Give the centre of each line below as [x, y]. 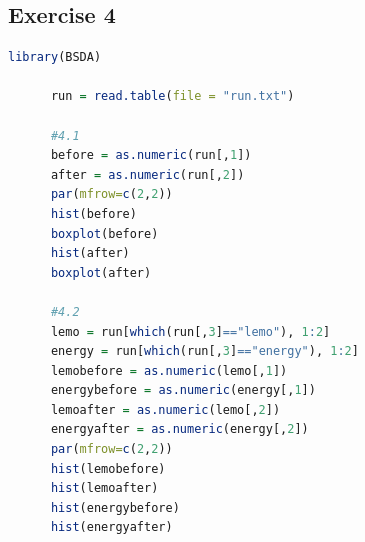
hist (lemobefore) [108, 468]
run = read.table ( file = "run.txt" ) [172, 96]
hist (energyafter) [111, 527]
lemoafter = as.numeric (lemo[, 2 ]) [165, 409]
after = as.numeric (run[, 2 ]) [147, 174]
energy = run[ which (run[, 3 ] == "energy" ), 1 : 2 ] [204, 351]
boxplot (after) [101, 272]
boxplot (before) [104, 233]
